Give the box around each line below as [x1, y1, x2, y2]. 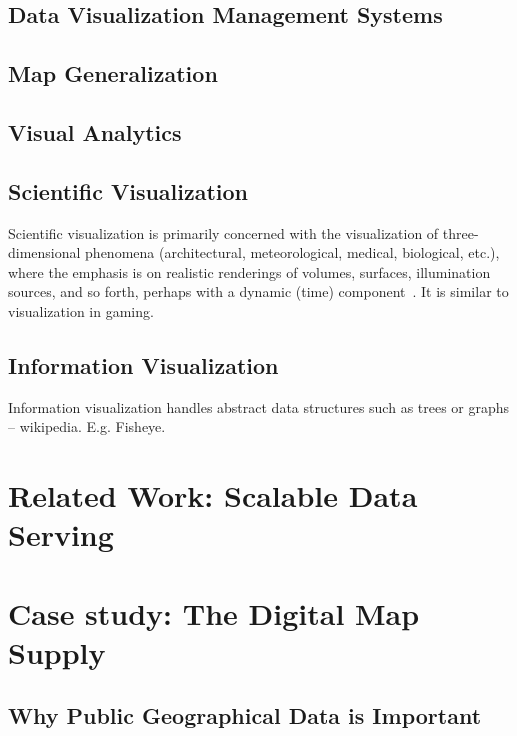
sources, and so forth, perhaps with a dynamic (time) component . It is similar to [8, 281, 509, 302]
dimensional [8, 242, 81, 263]
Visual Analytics [8, 116, 182, 147]
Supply [8, 631, 106, 672]
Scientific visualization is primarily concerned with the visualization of [8, 222, 439, 243]
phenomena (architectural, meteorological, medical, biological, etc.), [85, 242, 500, 263]
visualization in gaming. [8, 300, 154, 321]
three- [442, 222, 479, 243]
